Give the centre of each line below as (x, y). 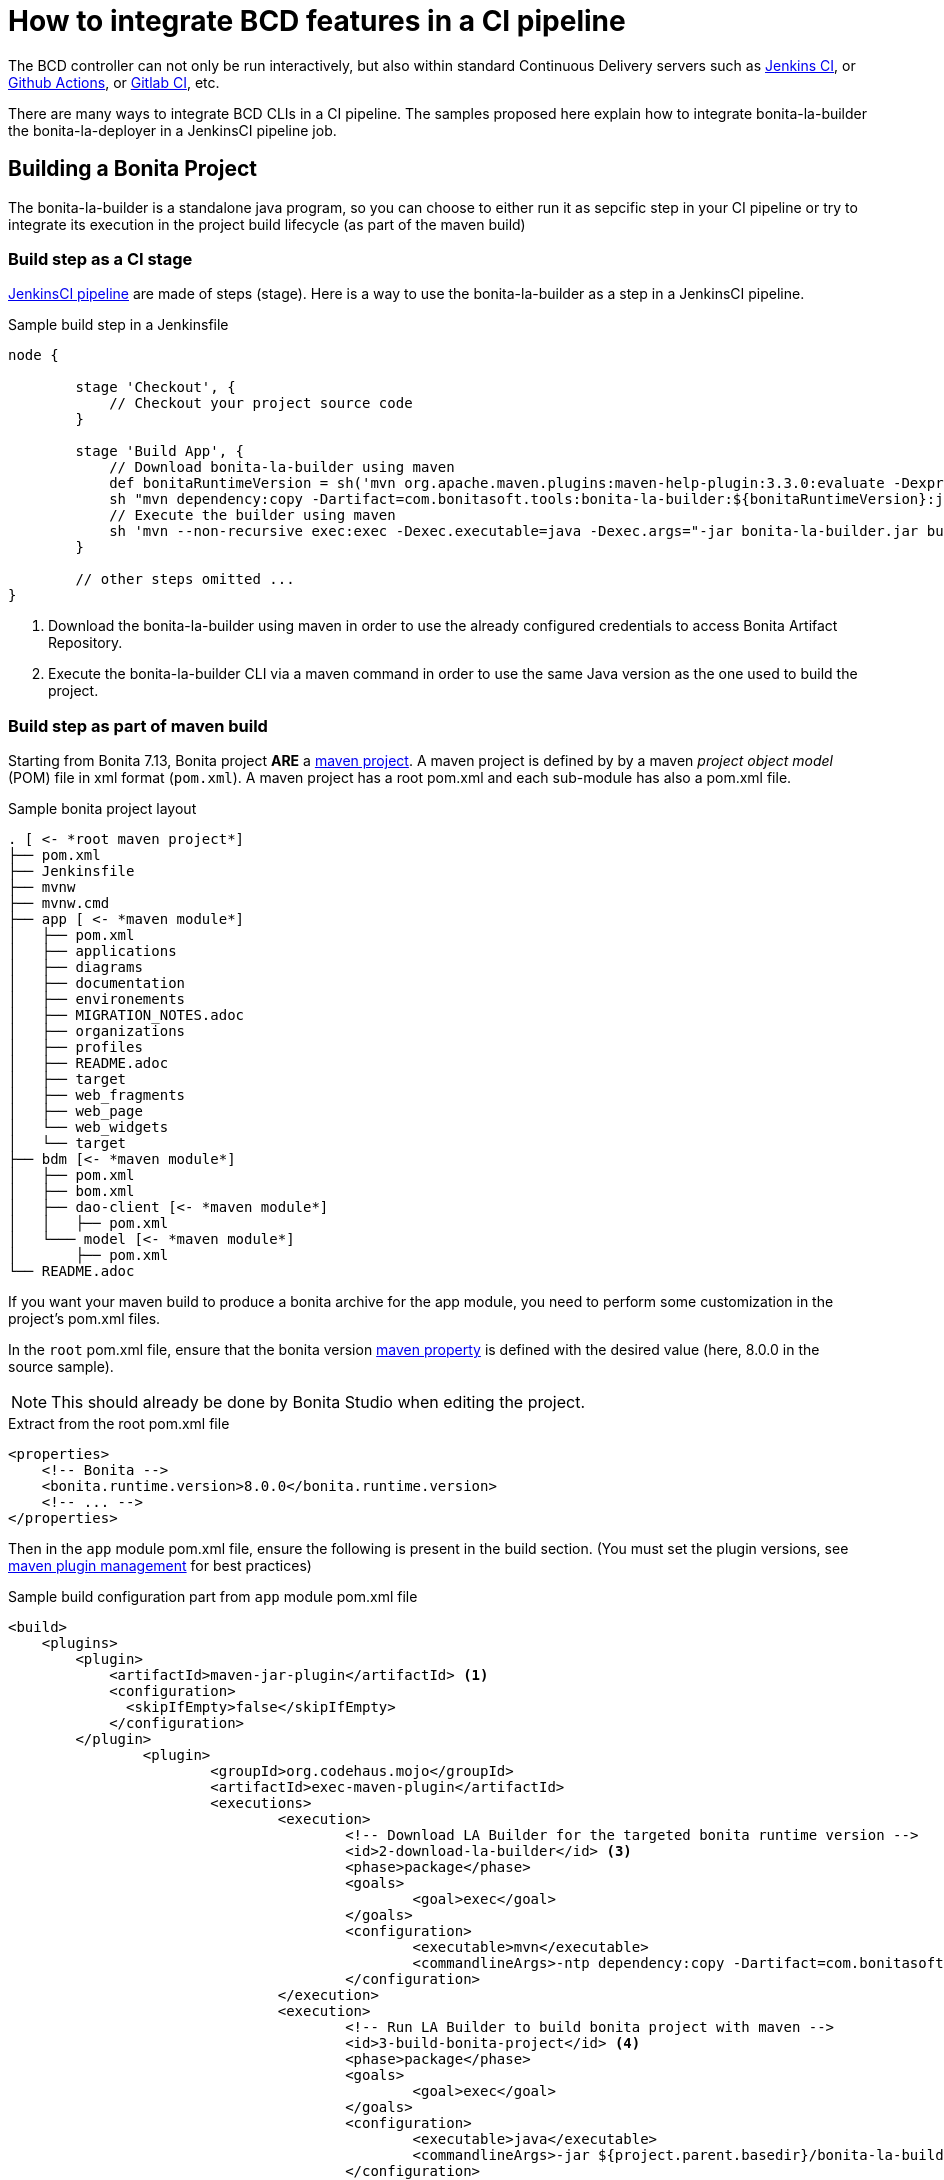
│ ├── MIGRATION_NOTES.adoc (126, 1015)
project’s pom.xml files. (84, 1319)
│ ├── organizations (97, 1031)
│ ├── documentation (97, 983)
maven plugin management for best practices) (160, 1566)
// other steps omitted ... (185, 579)
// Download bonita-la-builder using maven (282, 467)
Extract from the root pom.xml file (119, 1424)
